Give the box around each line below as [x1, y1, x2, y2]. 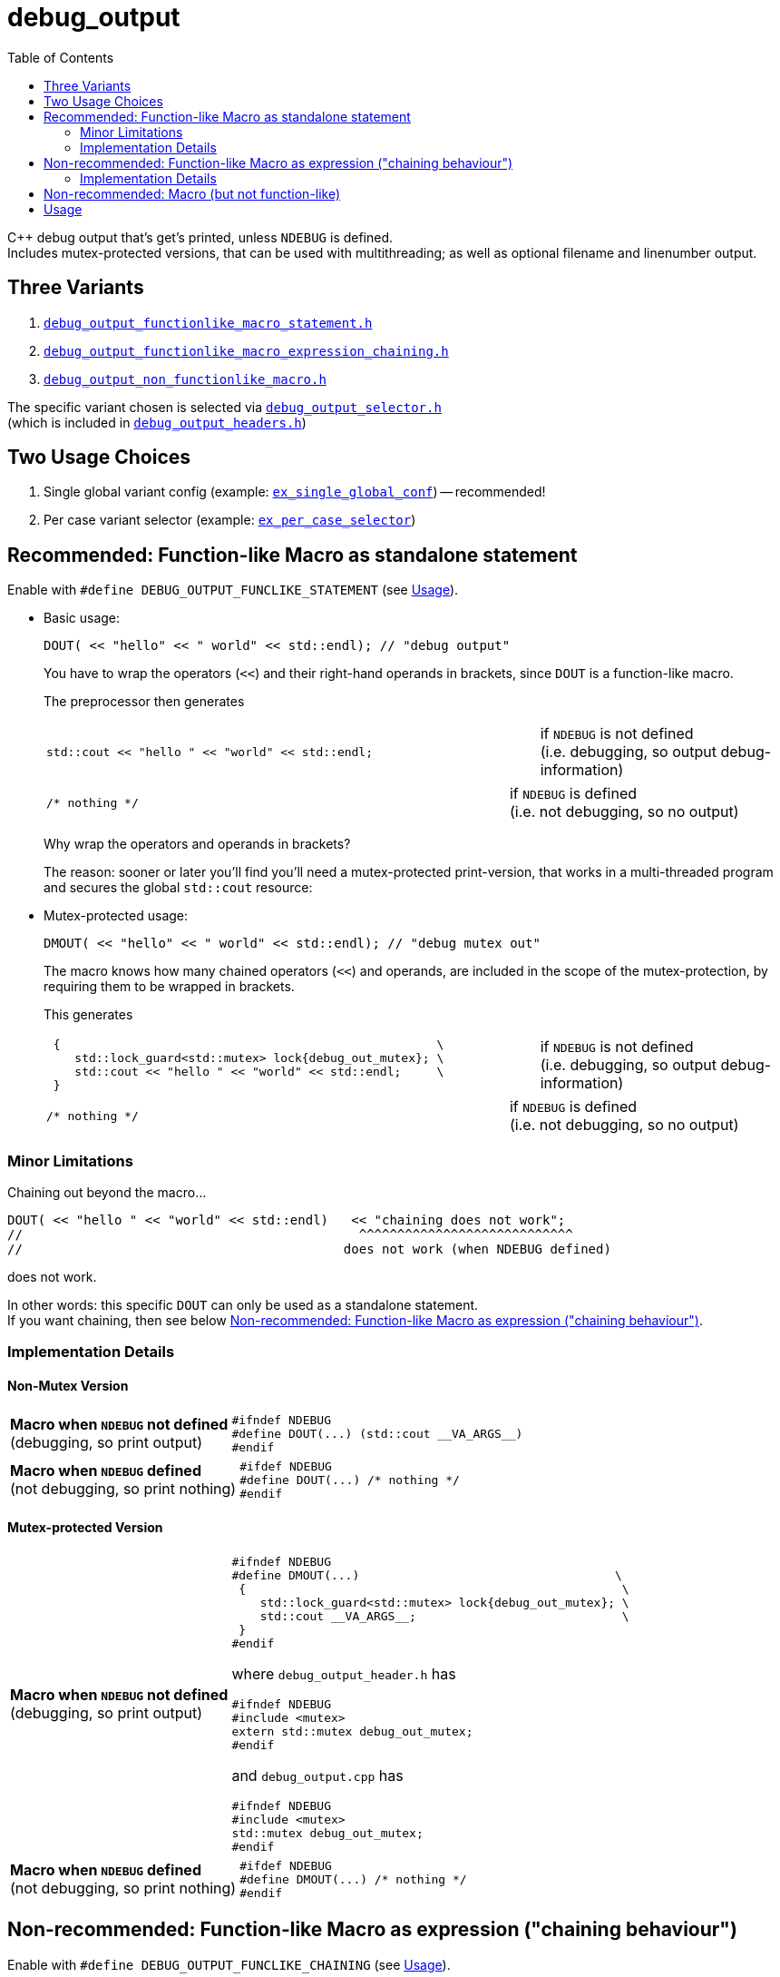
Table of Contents [7, 49, 114, 65]
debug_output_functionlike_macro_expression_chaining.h [44, 343, 449, 359]
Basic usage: [44, 610, 121, 626]
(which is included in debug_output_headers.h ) [7, 414, 307, 430]
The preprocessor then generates [44, 693, 245, 710]
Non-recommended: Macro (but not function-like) [44, 185, 341, 202]
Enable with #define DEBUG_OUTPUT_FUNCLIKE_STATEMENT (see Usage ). [7, 582, 459, 598]
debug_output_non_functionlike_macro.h [44, 371, 327, 387]
